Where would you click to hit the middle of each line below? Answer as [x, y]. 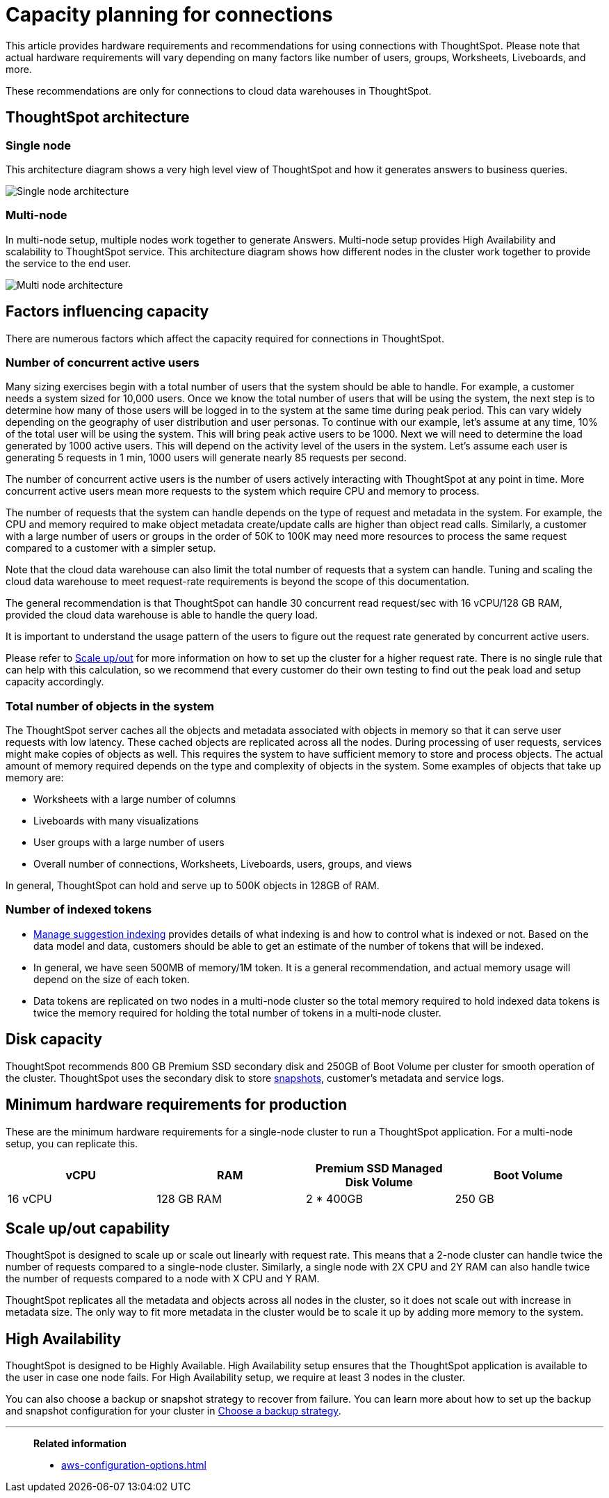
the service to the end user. [68, 263]
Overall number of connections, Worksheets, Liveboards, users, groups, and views [223, 864]
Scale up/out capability [88, 1228]
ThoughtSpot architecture [98, 118]
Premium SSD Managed [379, 1168]
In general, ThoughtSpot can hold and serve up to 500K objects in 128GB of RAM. [193, 886]
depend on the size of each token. [112, 979]
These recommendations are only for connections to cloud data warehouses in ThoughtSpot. [219, 90]
